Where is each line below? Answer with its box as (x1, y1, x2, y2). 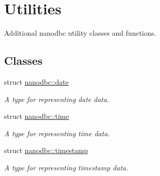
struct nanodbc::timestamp (4, 145, 88, 156)
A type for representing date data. (4, 93, 109, 104)
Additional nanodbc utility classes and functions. (4, 28, 156, 38)
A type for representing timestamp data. (4, 162, 129, 172)
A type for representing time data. (4, 128, 110, 138)
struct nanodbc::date (4, 76, 69, 87)
